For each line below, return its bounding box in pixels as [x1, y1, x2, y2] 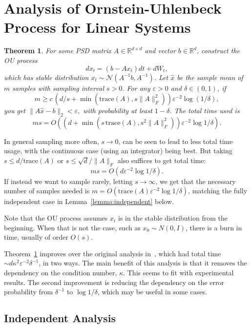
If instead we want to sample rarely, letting [4, 176, 133, 186]
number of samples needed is [4, 185, 90, 196]
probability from [4, 287, 53, 297]
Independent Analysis [4, 310, 116, 326]
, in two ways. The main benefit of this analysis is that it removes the [39, 258, 247, 268]
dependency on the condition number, [4, 267, 117, 278]
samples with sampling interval [12, 82, 104, 93]
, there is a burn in [185, 222, 242, 232]
